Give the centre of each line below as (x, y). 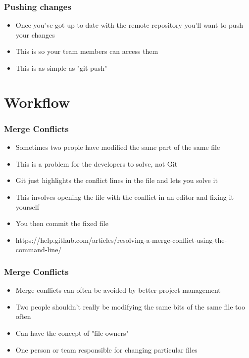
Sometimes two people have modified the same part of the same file (118, 147)
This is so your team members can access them (87, 51)
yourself (27, 206)
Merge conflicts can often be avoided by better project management (118, 290)
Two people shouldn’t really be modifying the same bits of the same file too (130, 306)
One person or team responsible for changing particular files (106, 349)
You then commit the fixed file (62, 223)
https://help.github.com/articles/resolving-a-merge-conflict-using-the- (121, 240)
